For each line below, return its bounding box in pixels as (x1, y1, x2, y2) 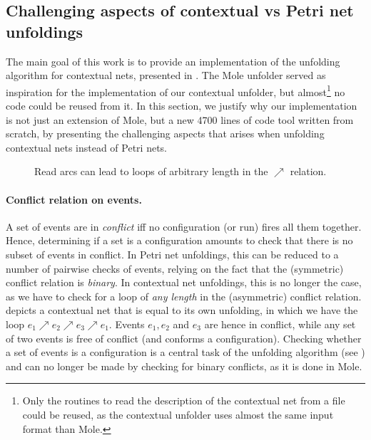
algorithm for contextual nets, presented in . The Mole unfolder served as (6, 68, 326, 83)
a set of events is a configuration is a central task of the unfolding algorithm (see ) (6, 345, 365, 360)
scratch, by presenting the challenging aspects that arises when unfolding (6, 126, 325, 141)
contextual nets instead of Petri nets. (6, 140, 168, 154)
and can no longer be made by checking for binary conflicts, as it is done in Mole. (6, 358, 362, 373)
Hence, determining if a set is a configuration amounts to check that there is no (6, 233, 353, 248)
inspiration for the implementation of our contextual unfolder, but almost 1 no (6, 82, 345, 99)
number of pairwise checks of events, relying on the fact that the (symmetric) (6, 261, 344, 276)
